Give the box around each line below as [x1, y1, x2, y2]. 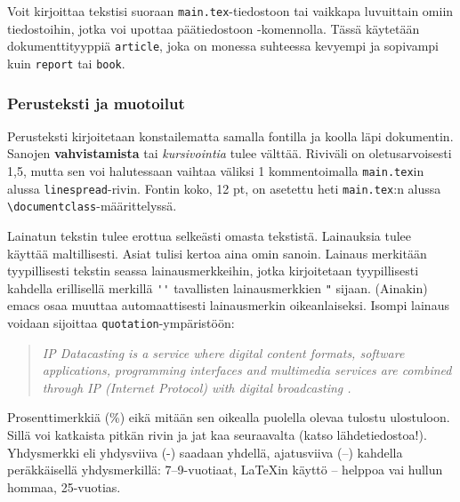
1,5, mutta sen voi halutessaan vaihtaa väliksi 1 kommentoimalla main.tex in [7, 162, 424, 180]
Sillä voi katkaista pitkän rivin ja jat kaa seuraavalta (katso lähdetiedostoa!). [7, 426, 427, 444]
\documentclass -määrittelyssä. [7, 196, 177, 215]
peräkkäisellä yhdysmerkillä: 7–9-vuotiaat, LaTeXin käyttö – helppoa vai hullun [7, 460, 443, 479]
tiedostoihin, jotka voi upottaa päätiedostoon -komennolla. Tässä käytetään [7, 19, 420, 37]
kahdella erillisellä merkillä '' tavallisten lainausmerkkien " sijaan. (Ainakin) [7, 278, 428, 297]
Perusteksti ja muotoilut [7, 92, 185, 114]
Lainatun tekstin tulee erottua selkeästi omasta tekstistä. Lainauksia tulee [7, 227, 412, 244]
